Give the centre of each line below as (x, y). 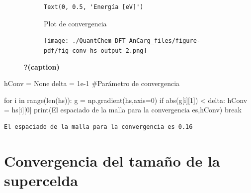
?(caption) (42, 66)
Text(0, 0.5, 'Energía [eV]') (94, 7)
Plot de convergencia (75, 23)
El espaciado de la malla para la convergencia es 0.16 (98, 127)
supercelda (41, 180)
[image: (56, 41)
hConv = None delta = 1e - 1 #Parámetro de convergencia (92, 83)
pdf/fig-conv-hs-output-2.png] (95, 50)
